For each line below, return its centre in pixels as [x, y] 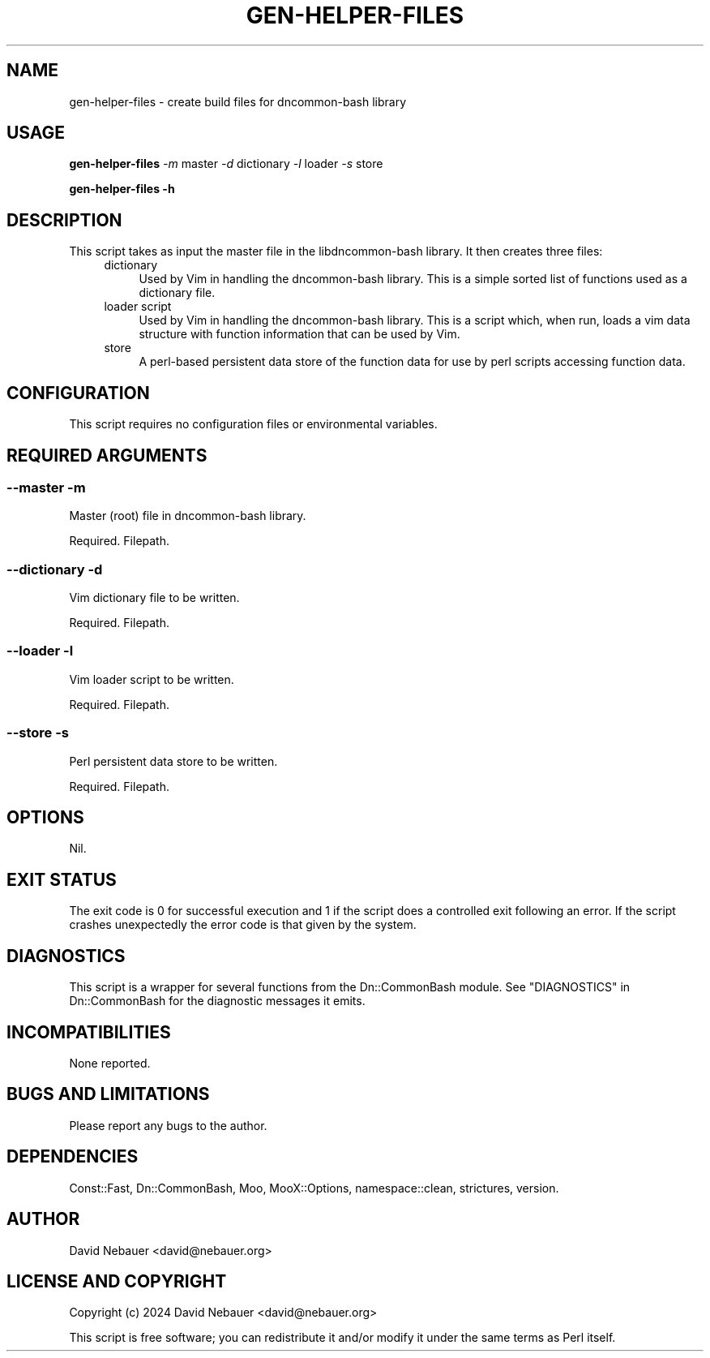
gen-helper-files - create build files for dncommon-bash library [237, 101]
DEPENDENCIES [73, 1157]
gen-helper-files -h [122, 189]
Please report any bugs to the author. [168, 1125]
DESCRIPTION [64, 220]
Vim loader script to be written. [152, 679]
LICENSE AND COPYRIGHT [117, 1281]
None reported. [110, 1063]
